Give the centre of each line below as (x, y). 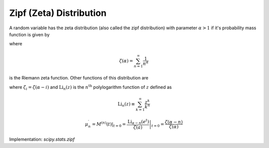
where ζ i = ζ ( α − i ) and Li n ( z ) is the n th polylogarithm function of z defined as (90, 87)
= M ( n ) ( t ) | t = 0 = (109, 124)
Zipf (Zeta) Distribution (58, 13)
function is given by (29, 34)
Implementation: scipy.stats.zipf (42, 139)
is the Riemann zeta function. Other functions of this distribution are (79, 78)
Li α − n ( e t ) (138, 122)
